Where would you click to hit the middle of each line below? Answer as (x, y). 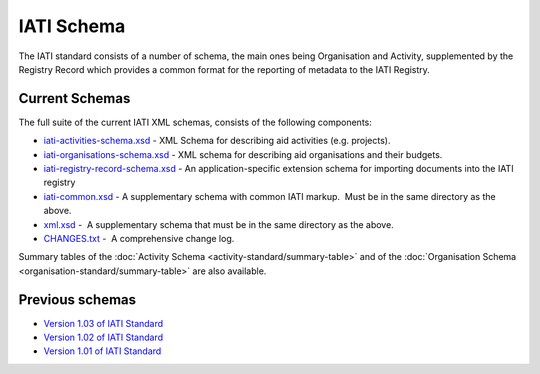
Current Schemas (74, 98)
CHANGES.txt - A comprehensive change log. (139, 238)
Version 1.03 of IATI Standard (103, 323)
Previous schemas (77, 299)
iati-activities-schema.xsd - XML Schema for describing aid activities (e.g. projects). (217, 141)
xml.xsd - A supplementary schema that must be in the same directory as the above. (218, 224)
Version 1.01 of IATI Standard (102, 351)
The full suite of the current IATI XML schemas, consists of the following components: (195, 122)
